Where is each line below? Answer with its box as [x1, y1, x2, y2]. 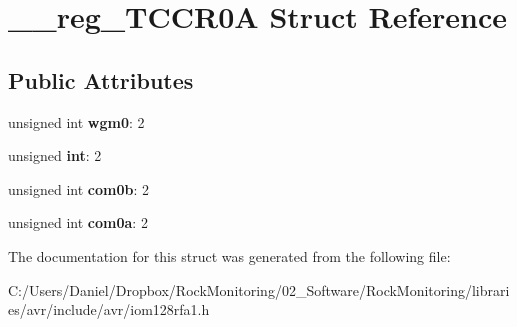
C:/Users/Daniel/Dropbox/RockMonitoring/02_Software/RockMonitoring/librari [8, 279, 510, 300]
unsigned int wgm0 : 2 [8, 111, 145, 132]
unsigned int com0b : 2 [8, 178, 150, 199]
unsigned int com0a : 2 [8, 212, 148, 233]
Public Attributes [8, 64, 194, 95]
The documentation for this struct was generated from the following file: [8, 245, 451, 266]
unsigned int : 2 [8, 145, 102, 166]
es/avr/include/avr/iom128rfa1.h [8, 299, 210, 320]
